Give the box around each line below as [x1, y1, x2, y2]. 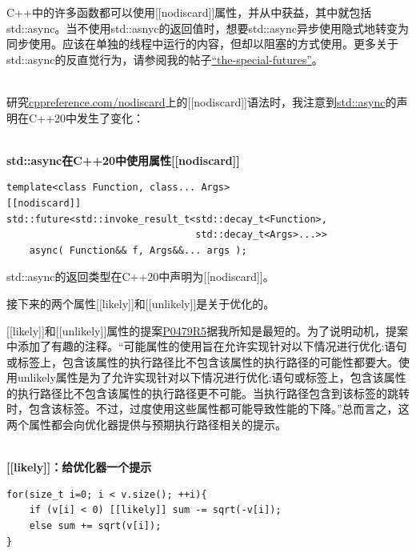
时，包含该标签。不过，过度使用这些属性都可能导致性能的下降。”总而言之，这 [6, 400, 410, 417]
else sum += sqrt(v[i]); [29, 520, 162, 532]
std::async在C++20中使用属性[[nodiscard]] [6, 151, 240, 168]
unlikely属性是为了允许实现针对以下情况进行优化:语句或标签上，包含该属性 [17, 369, 406, 386]
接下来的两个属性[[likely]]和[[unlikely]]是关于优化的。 [6, 295, 275, 311]
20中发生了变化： [54, 109, 144, 126]
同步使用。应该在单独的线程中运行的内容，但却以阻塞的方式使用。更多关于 [6, 35, 398, 52]
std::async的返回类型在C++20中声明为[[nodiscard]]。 [6, 268, 274, 285]
